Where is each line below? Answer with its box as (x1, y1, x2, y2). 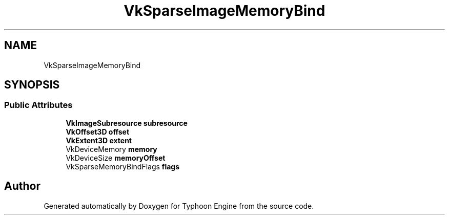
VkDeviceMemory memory (66, 144, 157, 154)
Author (4, 180, 40, 193)
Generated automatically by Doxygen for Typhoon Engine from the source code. (44, 201, 314, 210)
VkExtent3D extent (66, 136, 132, 145)
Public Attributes (4, 100, 73, 111)
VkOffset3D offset (66, 127, 130, 136)
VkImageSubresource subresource (66, 118, 188, 127)
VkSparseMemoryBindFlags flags (66, 162, 180, 171)
